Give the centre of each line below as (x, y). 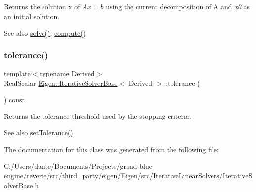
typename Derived (67, 73)
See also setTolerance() (39, 133)
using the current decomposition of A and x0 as (178, 6)
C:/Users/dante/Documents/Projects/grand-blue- (79, 166)
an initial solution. (32, 16)
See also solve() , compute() (45, 33)
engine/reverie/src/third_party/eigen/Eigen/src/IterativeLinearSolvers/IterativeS (128, 175)
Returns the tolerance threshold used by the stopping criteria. (98, 116)
